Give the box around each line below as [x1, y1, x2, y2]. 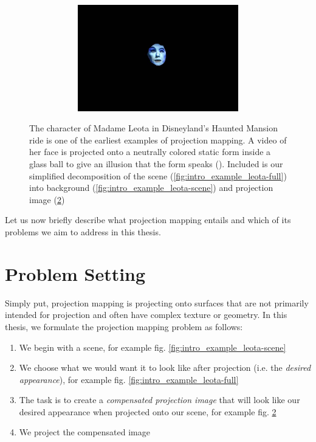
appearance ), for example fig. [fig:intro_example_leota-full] [19, 373, 239, 385]
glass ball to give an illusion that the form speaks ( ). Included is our [29, 157, 283, 170]
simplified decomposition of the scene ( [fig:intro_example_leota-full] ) [29, 169, 287, 182]
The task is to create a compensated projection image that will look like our [19, 393, 300, 406]
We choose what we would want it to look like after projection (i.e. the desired [19, 361, 311, 374]
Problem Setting [5, 261, 146, 286]
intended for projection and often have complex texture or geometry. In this [5, 308, 287, 321]
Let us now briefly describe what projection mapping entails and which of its [5, 213, 291, 226]
